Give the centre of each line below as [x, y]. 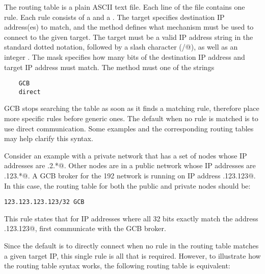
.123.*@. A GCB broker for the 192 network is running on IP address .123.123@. [130, 176]
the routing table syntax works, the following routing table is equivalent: [117, 266]
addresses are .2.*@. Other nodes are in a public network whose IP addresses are [130, 165]
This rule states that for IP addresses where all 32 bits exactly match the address [131, 218]
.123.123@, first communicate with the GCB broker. [85, 228]
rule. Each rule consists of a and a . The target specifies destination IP [114, 17]
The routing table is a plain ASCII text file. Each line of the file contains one [125, 7]
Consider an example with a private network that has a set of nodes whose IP [126, 155]
